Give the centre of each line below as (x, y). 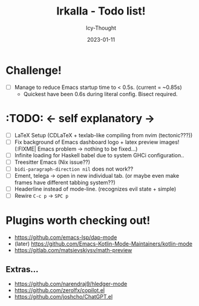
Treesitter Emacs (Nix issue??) (52, 162)
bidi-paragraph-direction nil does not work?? (74, 169)
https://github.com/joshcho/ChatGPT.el (64, 296)
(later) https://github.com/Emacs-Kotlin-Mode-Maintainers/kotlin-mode (103, 244)
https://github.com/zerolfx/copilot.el (60, 290)
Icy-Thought (101, 28)
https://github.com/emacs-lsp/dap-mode (66, 238)
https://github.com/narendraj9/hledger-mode (71, 284)
